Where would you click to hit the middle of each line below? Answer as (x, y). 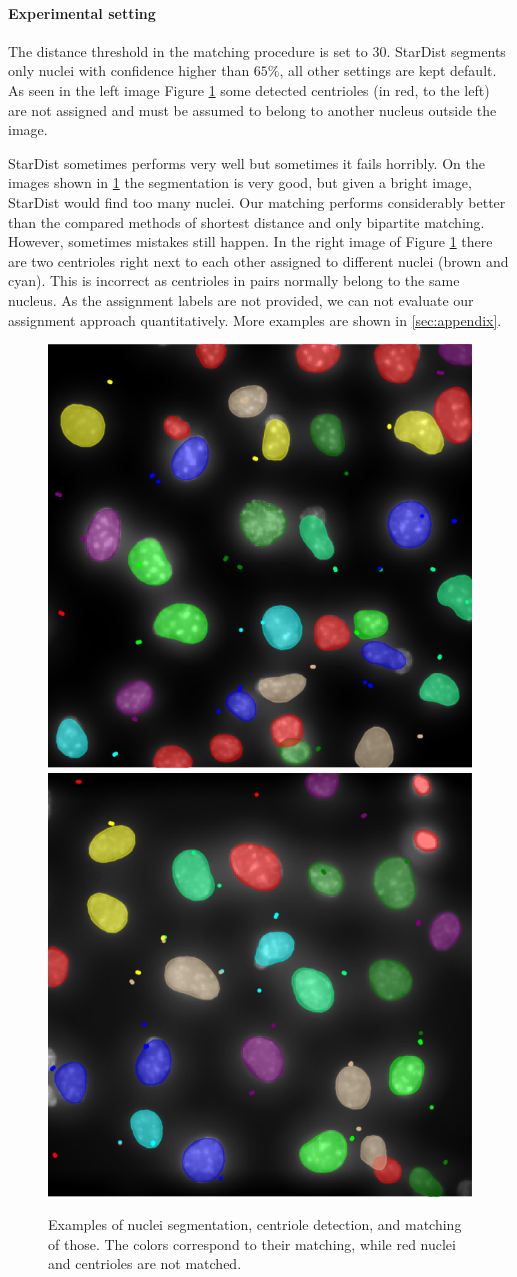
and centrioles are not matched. (145, 1263)
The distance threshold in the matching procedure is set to (188, 50)
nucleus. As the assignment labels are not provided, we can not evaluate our (241, 299)
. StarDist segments (446, 50)
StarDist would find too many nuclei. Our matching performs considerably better (257, 201)
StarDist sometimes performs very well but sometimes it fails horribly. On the (246, 162)
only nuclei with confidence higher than (129, 70)
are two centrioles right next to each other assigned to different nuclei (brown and (258, 260)
